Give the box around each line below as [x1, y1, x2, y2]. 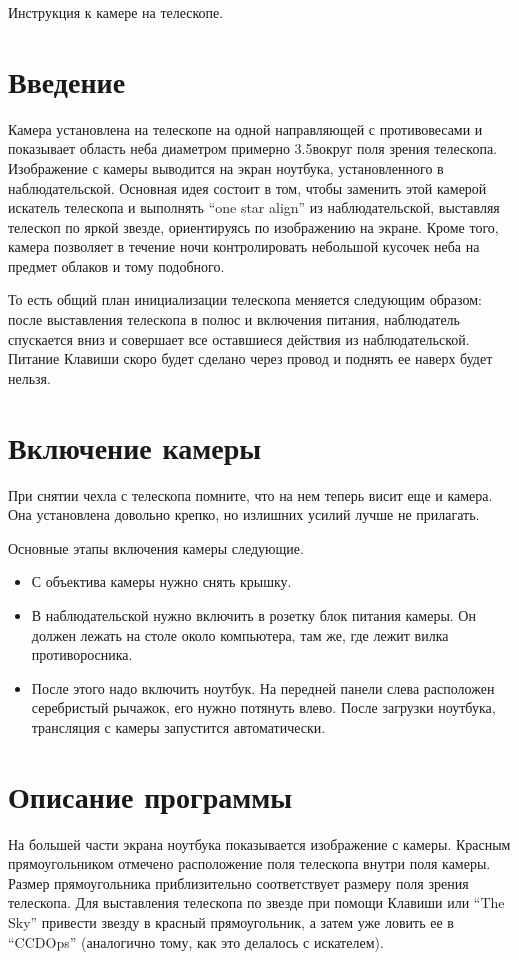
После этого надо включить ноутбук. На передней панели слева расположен [31, 677, 495, 698]
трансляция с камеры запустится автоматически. [31, 716, 326, 737]
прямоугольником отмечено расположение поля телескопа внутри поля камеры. [8, 853, 491, 874]
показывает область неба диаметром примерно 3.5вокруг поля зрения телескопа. [8, 138, 498, 159]
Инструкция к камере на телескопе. [8, 2, 224, 22]
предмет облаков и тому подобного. [8, 255, 225, 276]
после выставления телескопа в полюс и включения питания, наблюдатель [8, 309, 460, 330]
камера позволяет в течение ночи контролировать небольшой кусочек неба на [8, 236, 480, 257]
